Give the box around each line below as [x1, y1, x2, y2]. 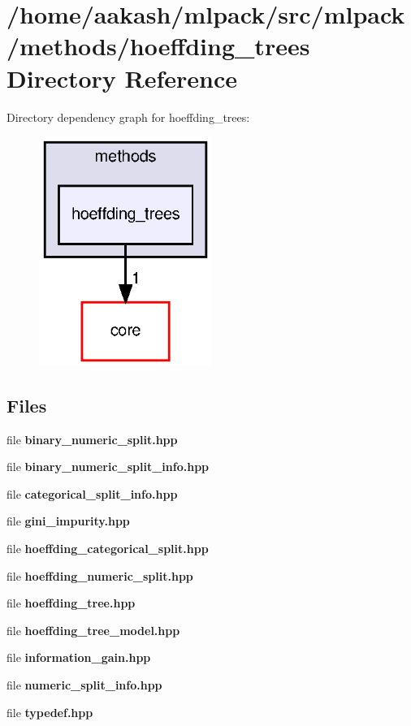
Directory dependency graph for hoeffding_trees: [6, 108, 250, 125]
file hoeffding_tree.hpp [6, 594, 136, 611]
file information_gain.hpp [6, 649, 151, 666]
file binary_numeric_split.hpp [6, 430, 178, 447]
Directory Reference [6, 61, 238, 94]
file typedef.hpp [6, 703, 93, 720]
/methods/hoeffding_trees [6, 29, 310, 63]
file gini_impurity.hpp [6, 512, 130, 529]
